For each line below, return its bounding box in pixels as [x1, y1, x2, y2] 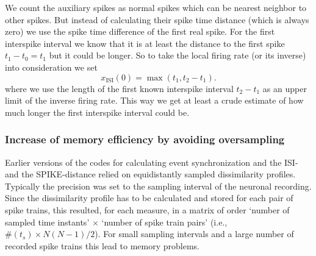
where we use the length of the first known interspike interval [5, 82, 234, 94]
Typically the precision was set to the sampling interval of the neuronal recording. [5, 179, 312, 192]
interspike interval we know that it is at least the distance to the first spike [5, 37, 285, 49]
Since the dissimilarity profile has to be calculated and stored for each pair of [5, 191, 293, 204]
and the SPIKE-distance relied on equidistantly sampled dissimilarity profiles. [5, 168, 296, 180]
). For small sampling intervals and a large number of [95, 227, 294, 240]
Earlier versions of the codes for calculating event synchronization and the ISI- [5, 155, 298, 168]
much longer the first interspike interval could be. [5, 105, 190, 118]
